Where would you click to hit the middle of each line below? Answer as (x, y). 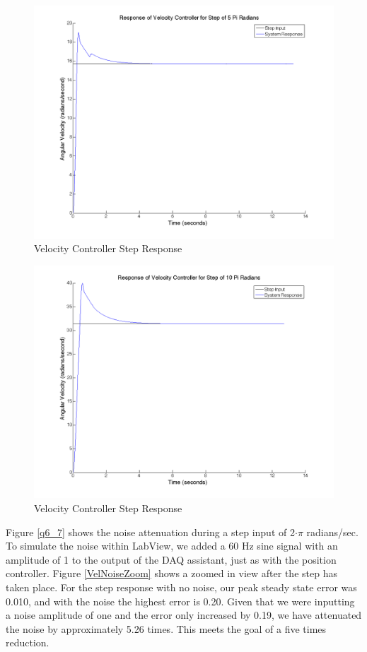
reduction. (28, 642)
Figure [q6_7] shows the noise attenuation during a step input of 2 (150, 532)
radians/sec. (332, 532)
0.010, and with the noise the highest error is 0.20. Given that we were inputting (180, 601)
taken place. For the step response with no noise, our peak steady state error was (181, 587)
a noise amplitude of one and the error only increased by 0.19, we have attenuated (184, 615)
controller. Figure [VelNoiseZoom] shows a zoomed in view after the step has (171, 573)
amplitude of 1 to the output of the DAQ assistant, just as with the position (171, 559)
